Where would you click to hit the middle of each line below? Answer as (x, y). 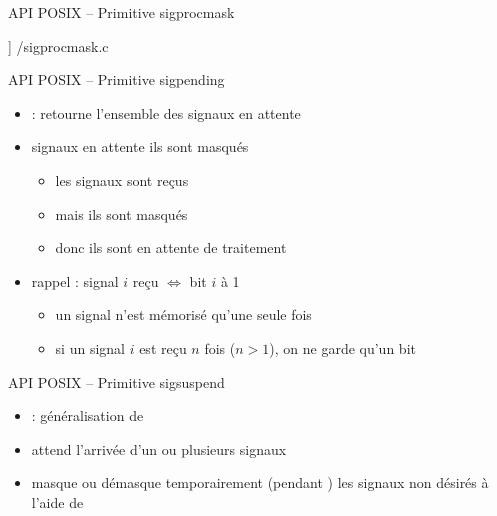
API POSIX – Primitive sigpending (116, 79)
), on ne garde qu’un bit (342, 347)
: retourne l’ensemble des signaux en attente (166, 112)
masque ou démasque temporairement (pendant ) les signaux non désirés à (260, 482)
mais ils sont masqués (121, 213)
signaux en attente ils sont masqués (140, 146)
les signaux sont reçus (122, 179)
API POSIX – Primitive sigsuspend (116, 381)
